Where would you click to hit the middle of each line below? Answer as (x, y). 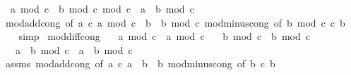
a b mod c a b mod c (74, 49)
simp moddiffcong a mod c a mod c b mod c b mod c (164, 36)
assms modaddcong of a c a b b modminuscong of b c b (140, 63)
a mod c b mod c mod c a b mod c (102, 8)
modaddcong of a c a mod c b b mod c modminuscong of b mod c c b (175, 22)
